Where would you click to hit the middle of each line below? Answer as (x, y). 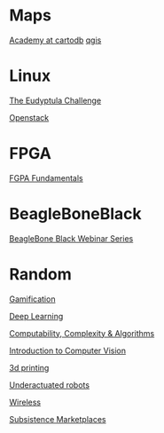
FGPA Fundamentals (46, 177)
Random (41, 274)
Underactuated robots (50, 385)
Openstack (29, 117)
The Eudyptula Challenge (55, 100)
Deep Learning (36, 316)
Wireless (25, 402)
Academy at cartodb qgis (55, 40)
